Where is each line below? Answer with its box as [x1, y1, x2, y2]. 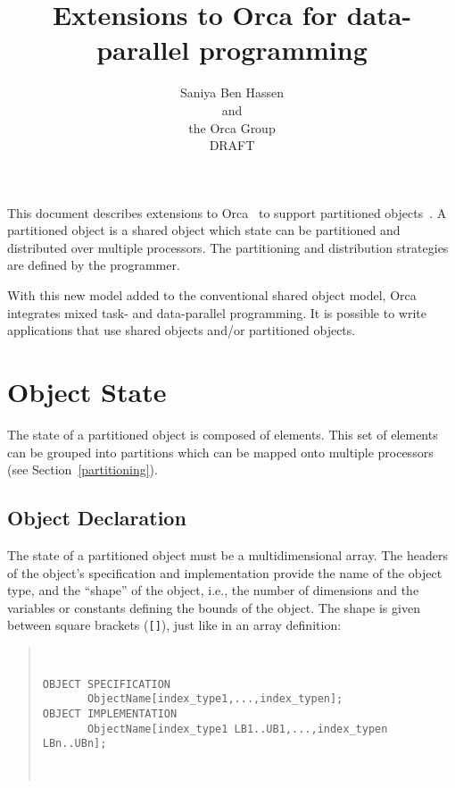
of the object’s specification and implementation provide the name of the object [7, 563, 443, 582]
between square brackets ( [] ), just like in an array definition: [7, 616, 342, 634]
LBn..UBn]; [42, 737, 107, 750]
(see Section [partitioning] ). [7, 460, 158, 479]
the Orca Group [188, 118, 276, 137]
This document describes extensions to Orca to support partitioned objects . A [7, 203, 447, 222]
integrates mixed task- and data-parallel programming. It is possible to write [7, 303, 426, 322]
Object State [7, 373, 167, 410]
